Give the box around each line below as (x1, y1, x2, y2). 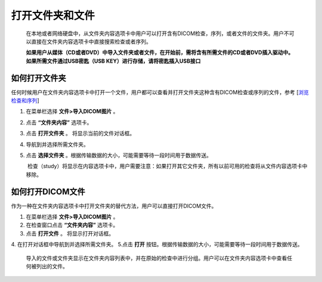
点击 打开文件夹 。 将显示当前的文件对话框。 (26, 130, 135, 137)
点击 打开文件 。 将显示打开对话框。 (26, 230, 114, 237)
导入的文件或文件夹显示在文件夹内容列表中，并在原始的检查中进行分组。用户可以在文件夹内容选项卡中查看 (26, 254, 287, 262)
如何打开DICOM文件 (11, 187, 86, 197)
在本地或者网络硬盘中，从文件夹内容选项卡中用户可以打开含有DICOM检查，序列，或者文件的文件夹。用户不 (26, 30, 289, 37)
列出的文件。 (36, 263, 68, 269)
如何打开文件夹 (11, 73, 66, 83)
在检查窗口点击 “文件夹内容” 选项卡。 (26, 221, 119, 229)
